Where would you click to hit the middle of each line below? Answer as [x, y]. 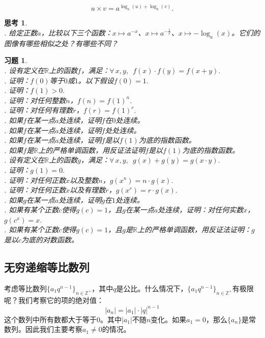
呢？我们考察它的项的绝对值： [54, 300]
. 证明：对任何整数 [35, 100]
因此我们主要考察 [54, 329]
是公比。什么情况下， [152, 288]
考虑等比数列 [25, 288]
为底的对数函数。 [50, 240]
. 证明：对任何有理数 [39, 110]
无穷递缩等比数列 [47, 267]
